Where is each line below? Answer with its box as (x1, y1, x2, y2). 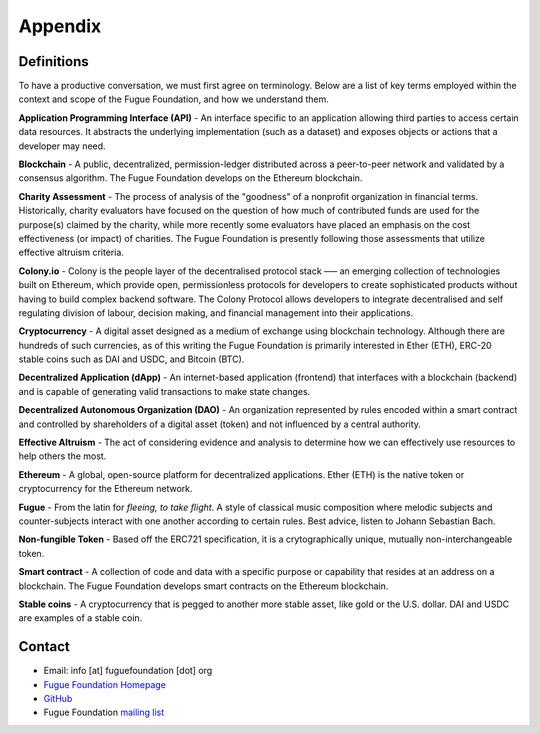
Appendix (18, 15, 102, 37)
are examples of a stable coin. (18, 612, 143, 624)
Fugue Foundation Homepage (43, 678, 167, 690)
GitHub (43, 693, 73, 705)
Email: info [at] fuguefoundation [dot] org (43, 665, 213, 677)
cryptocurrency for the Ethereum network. (18, 483, 194, 495)
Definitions (18, 53, 89, 70)
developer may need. (18, 140, 106, 152)
